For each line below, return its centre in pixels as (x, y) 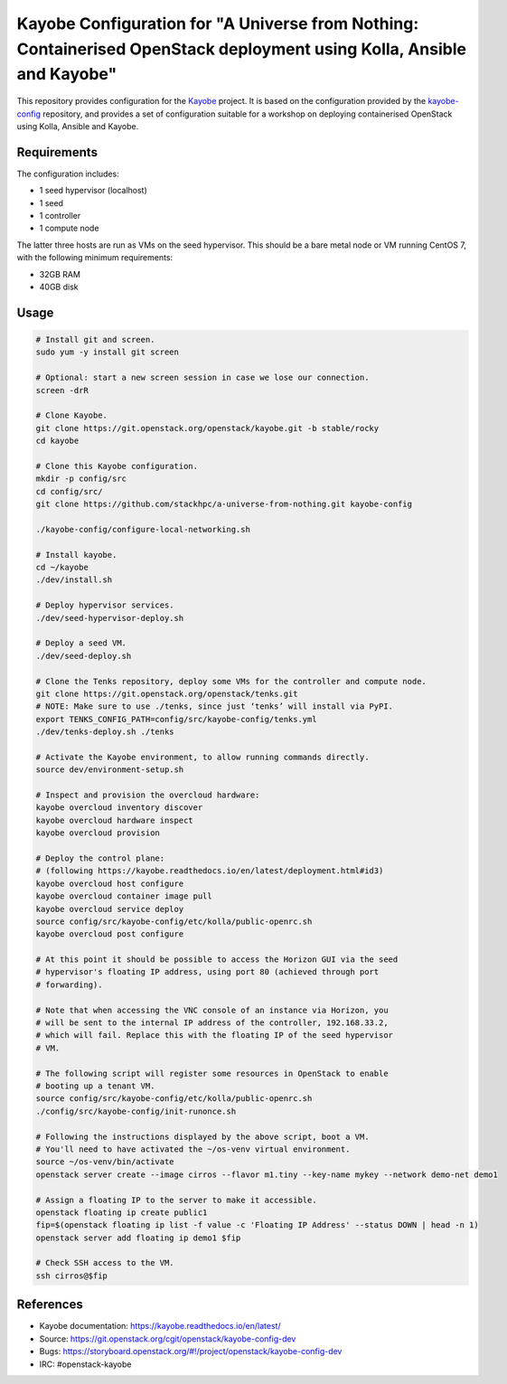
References (50, 1305)
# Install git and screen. (95, 339)
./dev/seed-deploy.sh (84, 656)
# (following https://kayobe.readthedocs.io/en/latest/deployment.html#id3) (210, 871)
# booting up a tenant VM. (95, 1086)
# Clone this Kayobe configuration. (117, 466)
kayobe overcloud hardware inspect (114, 820)
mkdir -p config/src (81, 479)
